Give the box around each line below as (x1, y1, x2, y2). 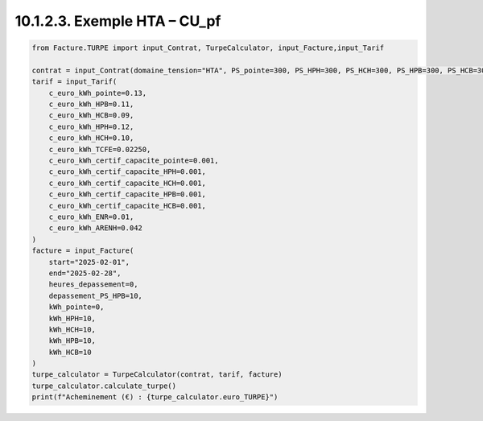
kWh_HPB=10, (48, 336, 97, 345)
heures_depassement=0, (48, 280, 138, 289)
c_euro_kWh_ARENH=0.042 (48, 224, 142, 233)
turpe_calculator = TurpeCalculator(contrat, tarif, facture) (31, 370, 283, 379)
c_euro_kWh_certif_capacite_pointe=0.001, (48, 156, 219, 165)
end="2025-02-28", (48, 268, 122, 278)
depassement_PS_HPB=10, (48, 291, 142, 300)
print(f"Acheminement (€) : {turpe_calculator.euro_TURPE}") (31, 393, 279, 402)
